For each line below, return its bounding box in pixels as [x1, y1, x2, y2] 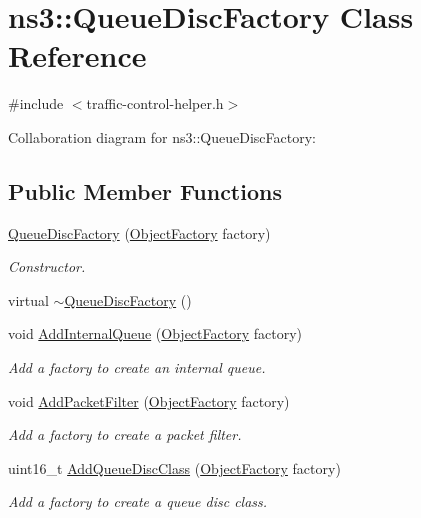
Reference [8, 35, 147, 76]
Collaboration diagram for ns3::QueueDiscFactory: [8, 126, 316, 147]
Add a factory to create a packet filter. [8, 424, 242, 445]
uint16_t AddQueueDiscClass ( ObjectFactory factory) [8, 457, 341, 478]
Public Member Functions [8, 175, 282, 206]
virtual [8, 289, 49, 310]
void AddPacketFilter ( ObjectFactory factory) [8, 390, 290, 411]
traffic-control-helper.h [86, 93, 224, 114]
